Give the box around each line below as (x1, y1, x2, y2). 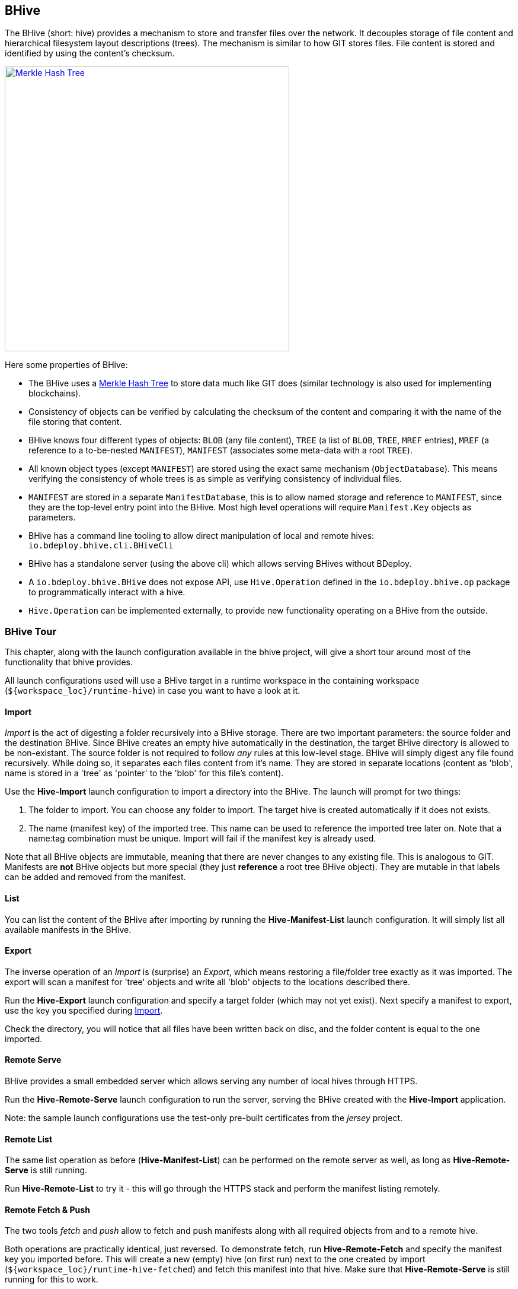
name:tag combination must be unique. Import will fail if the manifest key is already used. (28, 833, 376, 844)
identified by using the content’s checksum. (5, 48, 175, 59)
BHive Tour (5, 625, 57, 637)
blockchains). (28, 388, 81, 399)
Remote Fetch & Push (5, 1204, 90, 1215)
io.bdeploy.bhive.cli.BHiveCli (28, 541, 174, 551)
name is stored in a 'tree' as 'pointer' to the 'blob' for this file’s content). (5, 768, 284, 779)
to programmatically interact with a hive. (28, 587, 186, 598)
